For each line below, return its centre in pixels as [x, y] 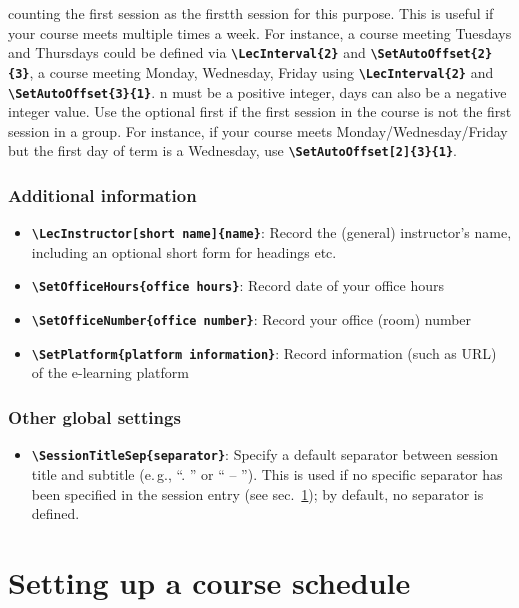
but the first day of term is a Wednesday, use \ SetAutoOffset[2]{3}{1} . [232, 150]
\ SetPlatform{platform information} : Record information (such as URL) [264, 352]
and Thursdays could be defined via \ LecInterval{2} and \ [193, 52]
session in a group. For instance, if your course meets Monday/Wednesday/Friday [258, 130]
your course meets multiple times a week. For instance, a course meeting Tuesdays [260, 32]
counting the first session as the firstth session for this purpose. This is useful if [251, 13]
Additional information [102, 194]
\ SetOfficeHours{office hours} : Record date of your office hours [237, 285]
